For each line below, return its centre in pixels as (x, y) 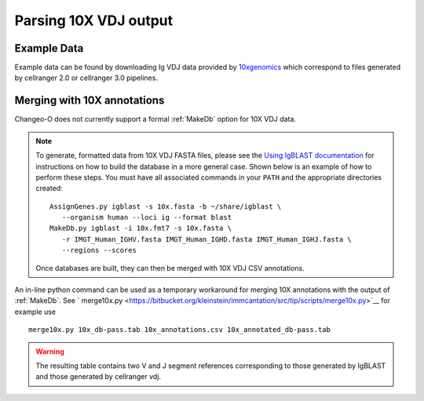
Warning (50, 351)
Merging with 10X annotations (90, 101)
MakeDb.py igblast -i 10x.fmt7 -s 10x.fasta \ (141, 228)
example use (35, 312)
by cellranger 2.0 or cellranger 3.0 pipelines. (86, 78)
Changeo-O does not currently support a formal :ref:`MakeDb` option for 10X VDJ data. (155, 119)
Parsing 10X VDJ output (94, 20)
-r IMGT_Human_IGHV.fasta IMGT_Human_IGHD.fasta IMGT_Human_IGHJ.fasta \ (207, 239)
